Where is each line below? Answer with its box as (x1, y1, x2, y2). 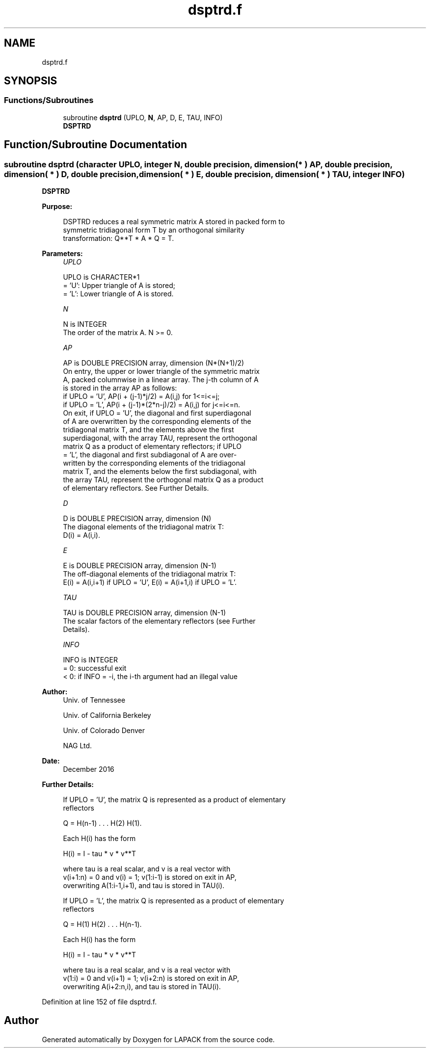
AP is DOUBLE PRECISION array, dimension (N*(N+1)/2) (63, 359, 244, 368)
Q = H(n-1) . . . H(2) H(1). (63, 819, 142, 828)
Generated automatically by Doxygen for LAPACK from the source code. (42, 1035, 275, 1044)
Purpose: (42, 202, 73, 211)
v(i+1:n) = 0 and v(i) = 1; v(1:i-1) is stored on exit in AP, (63, 873, 237, 882)
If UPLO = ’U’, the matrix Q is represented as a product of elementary (63, 795, 286, 804)
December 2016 (63, 765, 114, 774)
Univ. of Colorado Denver (63, 726, 145, 735)
